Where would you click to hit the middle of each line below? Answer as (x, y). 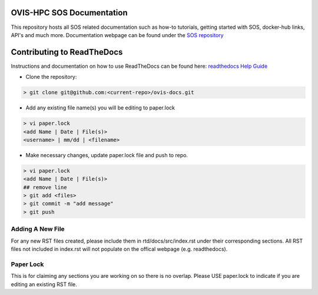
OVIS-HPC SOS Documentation (69, 13)
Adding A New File (38, 229)
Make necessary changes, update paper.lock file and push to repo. (107, 155)
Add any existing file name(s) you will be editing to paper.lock (100, 108)
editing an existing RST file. (44, 284)
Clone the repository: (51, 77)
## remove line (45, 187)
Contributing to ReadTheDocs (67, 52)
